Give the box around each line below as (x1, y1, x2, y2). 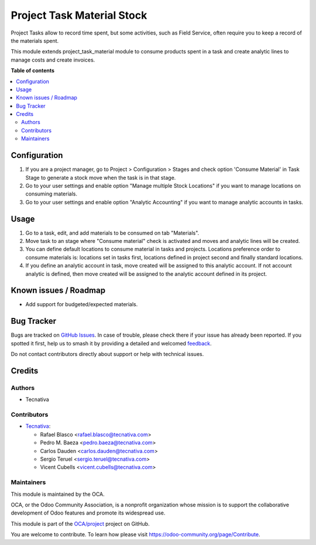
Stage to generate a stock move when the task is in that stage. (25, 174, 176, 181)
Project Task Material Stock (11, 9, 147, 22)
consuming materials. (25, 190, 77, 197)
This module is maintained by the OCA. (11, 491, 105, 498)
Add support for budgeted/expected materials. (25, 301, 138, 308)
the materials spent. (11, 37, 59, 44)
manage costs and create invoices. (11, 56, 95, 63)
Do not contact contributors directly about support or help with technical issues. (11, 351, 204, 358)
